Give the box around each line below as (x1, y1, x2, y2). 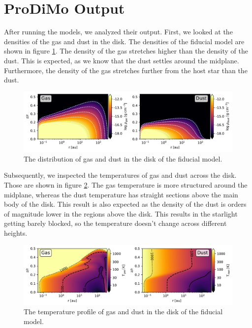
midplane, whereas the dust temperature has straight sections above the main (4, 189, 238, 199)
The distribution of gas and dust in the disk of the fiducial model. (24, 153, 222, 164)
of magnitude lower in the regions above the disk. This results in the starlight (4, 208, 238, 219)
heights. (4, 228, 28, 238)
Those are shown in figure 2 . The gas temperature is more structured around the (4, 180, 248, 190)
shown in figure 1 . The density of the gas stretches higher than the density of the (4, 46, 249, 56)
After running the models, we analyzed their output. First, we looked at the (4, 27, 233, 37)
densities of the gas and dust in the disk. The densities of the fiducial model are (4, 36, 245, 46)
